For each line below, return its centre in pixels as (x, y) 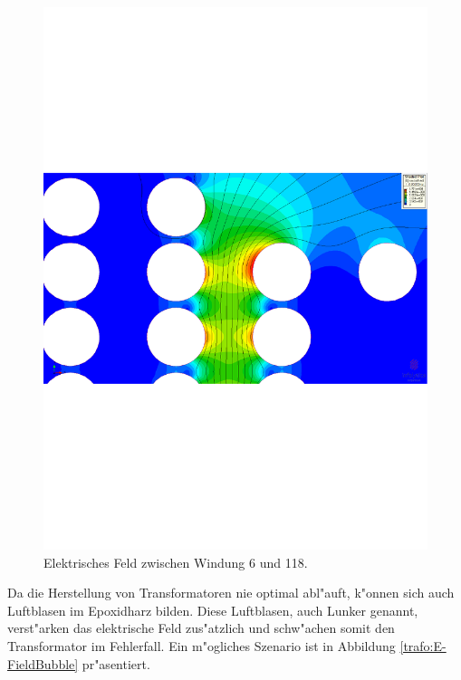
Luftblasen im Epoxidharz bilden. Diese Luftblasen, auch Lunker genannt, (213, 610)
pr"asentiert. (116, 663)
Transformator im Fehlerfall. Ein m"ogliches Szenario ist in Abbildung (202, 646)
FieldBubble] (43, 663)
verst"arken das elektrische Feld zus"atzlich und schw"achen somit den (201, 628)
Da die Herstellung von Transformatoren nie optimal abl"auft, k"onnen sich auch (231, 593)
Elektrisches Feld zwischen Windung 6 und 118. (176, 562)
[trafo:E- (423, 646)
